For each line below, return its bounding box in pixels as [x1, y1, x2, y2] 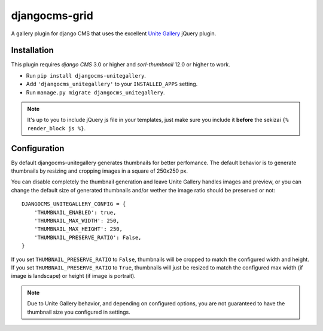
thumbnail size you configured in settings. [27, 308, 131, 315]
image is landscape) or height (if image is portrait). [11, 272, 136, 280]
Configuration [11, 143, 65, 154]
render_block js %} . [27, 124, 86, 131]
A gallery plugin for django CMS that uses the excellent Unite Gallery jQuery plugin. [11, 30, 217, 37]
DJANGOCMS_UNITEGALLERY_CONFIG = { [22, 201, 126, 207]
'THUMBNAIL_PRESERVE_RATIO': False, [33, 234, 142, 241]
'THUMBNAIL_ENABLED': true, [33, 209, 117, 216]
